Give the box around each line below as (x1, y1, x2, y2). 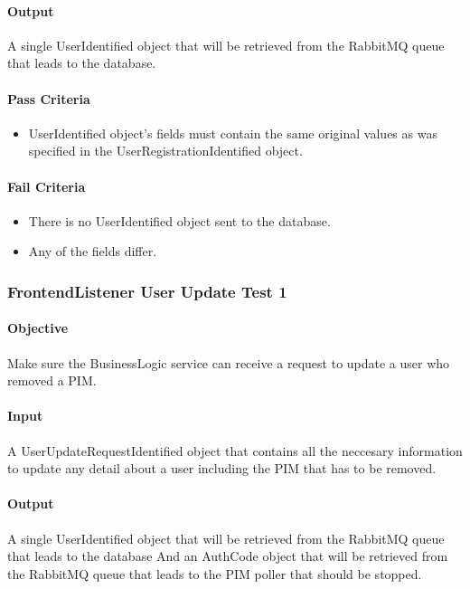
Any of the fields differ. (28, 242, 157, 261)
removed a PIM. (7, 371, 97, 390)
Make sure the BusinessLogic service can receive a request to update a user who (7, 353, 450, 372)
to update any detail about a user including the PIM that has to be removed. (7, 459, 437, 478)
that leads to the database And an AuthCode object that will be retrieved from (7, 546, 448, 565)
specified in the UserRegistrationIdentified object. (28, 141, 303, 160)
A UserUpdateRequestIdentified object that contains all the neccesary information (7, 441, 463, 460)
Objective (7, 318, 69, 337)
